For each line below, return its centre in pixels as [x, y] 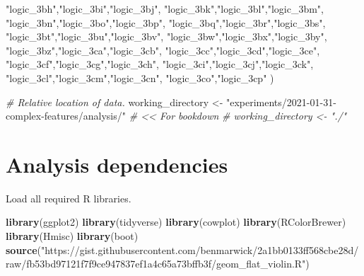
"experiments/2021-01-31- [281, 102]
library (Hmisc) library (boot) [72, 236]
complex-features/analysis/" [66, 116]
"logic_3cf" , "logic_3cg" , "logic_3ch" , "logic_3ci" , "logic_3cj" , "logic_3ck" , [160, 64]
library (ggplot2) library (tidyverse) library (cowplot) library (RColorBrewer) [176, 222]
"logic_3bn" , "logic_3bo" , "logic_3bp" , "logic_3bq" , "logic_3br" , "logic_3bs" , [166, 22]
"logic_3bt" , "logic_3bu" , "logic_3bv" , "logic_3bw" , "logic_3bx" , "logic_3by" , [166, 36]
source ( [23, 249]
